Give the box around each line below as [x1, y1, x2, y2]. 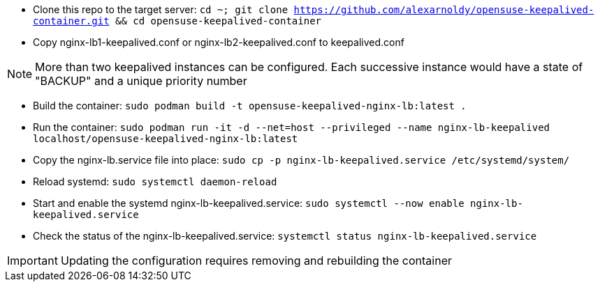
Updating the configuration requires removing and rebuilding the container [60, 254, 452, 267]
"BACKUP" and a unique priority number [35, 74, 247, 88]
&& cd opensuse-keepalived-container [115, 15, 322, 26]
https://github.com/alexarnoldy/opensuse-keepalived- [293, 4, 594, 15]
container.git [33, 15, 110, 26]
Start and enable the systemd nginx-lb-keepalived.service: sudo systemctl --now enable [33, 197, 464, 209]
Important [7, 254, 58, 267]
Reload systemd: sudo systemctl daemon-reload [33, 176, 277, 187]
